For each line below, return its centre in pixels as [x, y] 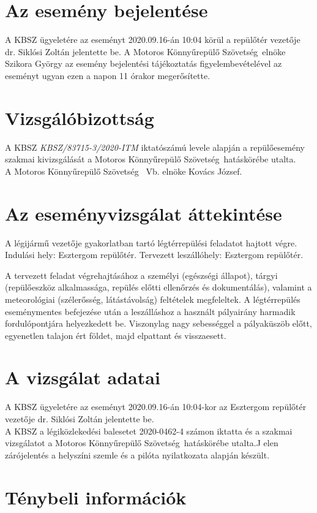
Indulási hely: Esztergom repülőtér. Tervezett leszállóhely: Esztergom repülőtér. [154, 255]
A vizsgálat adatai [83, 377]
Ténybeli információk [96, 497]
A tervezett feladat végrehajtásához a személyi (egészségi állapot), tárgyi [141, 275]
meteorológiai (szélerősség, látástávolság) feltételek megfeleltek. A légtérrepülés [153, 299]
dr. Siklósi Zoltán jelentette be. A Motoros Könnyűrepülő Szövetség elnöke [145, 51]
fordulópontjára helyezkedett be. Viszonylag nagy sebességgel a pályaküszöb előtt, [158, 323]
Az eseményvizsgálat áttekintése [144, 213]
